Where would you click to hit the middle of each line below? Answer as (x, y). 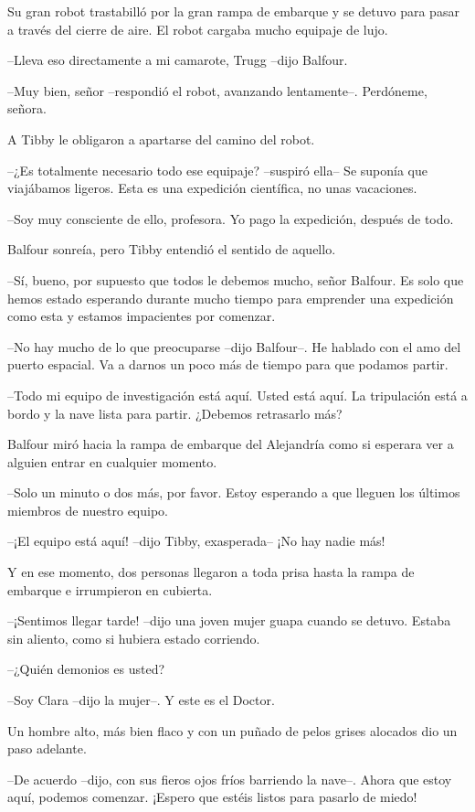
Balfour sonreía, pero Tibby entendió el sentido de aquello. (172, 249)
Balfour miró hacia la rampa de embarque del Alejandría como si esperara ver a (231, 444)
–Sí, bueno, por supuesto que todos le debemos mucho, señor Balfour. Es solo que (236, 279)
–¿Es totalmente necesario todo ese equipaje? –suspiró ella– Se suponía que (217, 170)
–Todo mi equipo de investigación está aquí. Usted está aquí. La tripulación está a (237, 395)
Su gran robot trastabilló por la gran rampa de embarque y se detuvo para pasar (233, 11)
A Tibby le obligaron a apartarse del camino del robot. (161, 139)
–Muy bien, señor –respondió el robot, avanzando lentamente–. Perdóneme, (217, 90)
